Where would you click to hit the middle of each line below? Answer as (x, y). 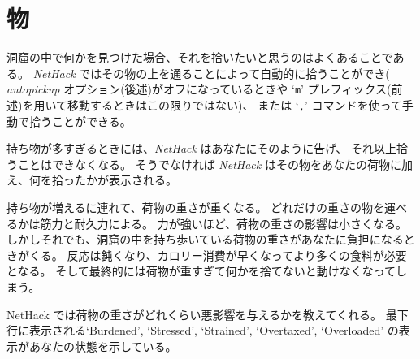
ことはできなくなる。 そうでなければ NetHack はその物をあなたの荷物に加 (215, 164)
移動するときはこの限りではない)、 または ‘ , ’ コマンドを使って (235, 104)
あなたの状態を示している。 (103, 346)
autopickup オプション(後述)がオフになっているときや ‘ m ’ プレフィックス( (199, 89)
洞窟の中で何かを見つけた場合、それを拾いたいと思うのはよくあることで (200, 57)
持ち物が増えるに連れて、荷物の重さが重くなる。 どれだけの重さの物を (196, 207)
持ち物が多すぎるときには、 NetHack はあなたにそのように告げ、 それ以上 (202, 148)
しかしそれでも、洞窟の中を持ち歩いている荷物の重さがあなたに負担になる (205, 239)
